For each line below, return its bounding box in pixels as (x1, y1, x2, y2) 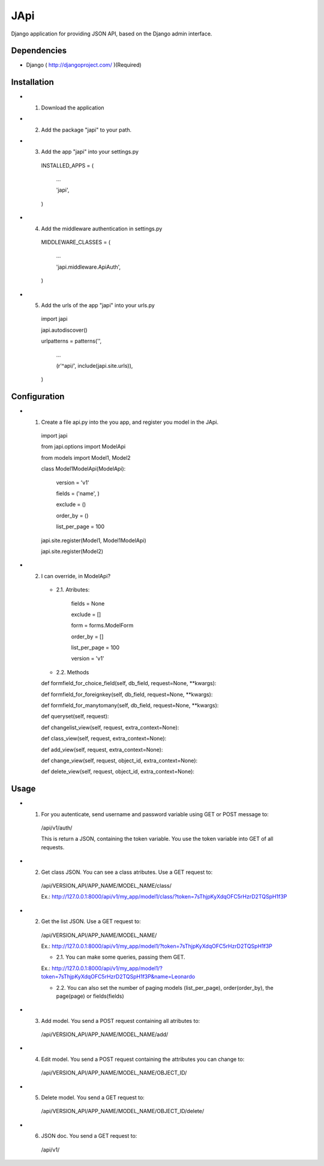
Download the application (41, 104, 104, 111)
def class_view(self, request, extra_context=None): (41, 735, 167, 742)
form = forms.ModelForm (71, 622, 134, 629)
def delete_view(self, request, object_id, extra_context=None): (41, 768, 195, 775)
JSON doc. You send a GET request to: (41, 1132, 137, 1140)
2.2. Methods (56, 668, 89, 676)
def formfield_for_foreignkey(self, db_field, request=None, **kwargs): (41, 691, 213, 698)
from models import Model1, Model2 (41, 454, 131, 461)
